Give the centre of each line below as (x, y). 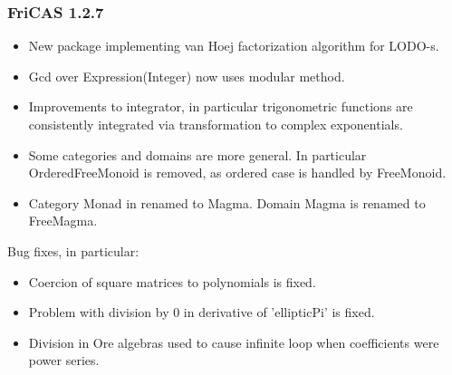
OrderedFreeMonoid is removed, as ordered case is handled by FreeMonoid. (237, 173)
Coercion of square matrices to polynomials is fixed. (172, 281)
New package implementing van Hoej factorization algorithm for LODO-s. (234, 46)
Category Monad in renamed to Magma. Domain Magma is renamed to (227, 202)
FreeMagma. (63, 221)
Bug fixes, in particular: (73, 250)
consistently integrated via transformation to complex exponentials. (216, 124)
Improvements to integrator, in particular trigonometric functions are (221, 106)
